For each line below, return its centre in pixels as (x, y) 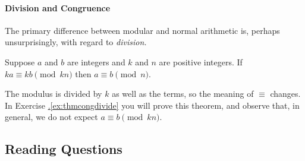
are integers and (96, 61)
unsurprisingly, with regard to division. (76, 42)
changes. (285, 94)
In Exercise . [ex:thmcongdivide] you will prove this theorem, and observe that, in (152, 105)
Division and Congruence (58, 7)
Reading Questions (64, 149)
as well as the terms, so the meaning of (183, 94)
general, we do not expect (51, 117)
